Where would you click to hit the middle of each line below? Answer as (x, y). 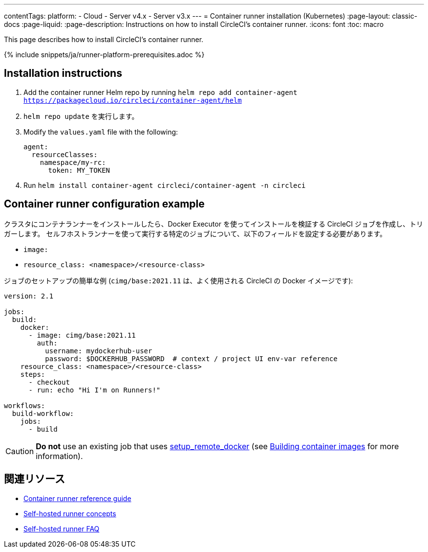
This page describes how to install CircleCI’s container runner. (104, 39)
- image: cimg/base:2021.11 (82, 335)
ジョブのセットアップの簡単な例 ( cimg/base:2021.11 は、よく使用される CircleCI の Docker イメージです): (179, 280)
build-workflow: (43, 413)
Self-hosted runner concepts (70, 513)
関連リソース (34, 479)
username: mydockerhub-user (99, 351)
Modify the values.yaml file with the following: (101, 132)
